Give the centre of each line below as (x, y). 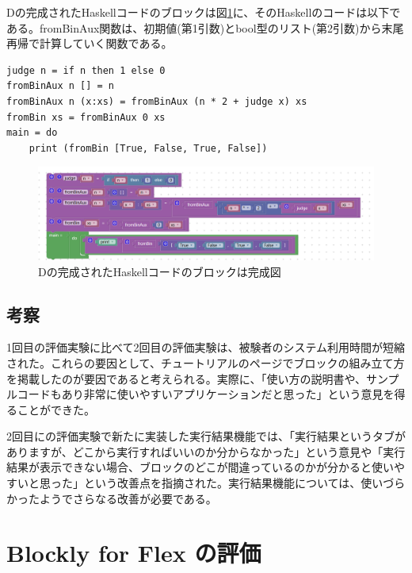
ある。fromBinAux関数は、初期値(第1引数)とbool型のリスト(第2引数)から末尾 (205, 27)
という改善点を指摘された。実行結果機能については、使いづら (244, 483)
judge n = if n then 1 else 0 (86, 70)
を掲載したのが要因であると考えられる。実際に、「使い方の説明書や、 (187, 378)
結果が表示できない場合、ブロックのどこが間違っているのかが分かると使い (200, 467)
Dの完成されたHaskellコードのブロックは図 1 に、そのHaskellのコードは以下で (204, 12)
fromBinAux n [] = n (61, 86)
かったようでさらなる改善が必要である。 (112, 498)
